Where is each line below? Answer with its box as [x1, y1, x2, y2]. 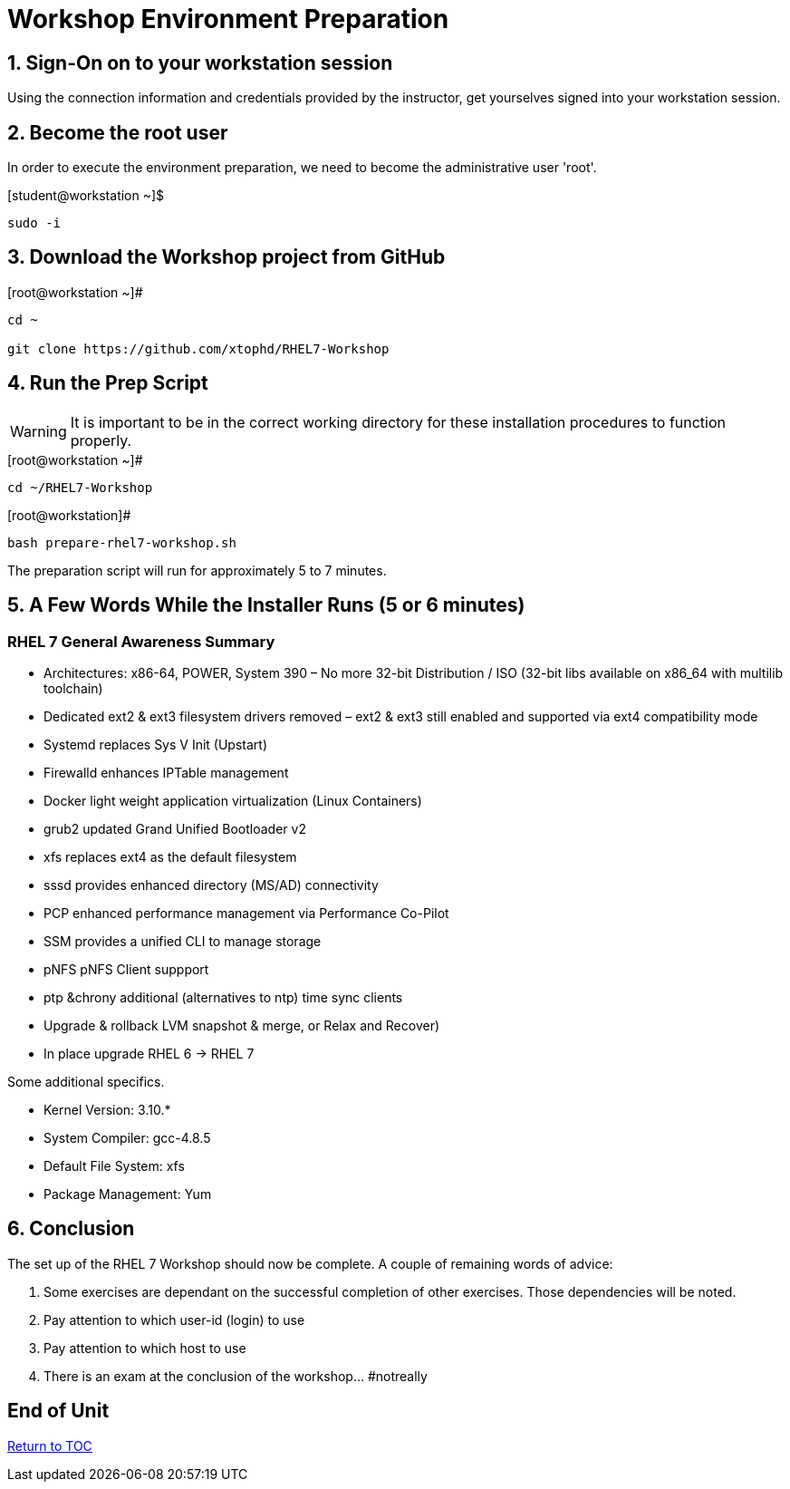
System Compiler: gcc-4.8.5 [43, 1129, 211, 1146]
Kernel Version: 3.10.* [43, 1101, 171, 1117]
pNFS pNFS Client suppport [43, 961, 209, 977]
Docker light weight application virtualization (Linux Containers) [43, 792, 422, 808]
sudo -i [7, 216, 62, 231]
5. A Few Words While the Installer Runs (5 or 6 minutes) [7, 594, 525, 617]
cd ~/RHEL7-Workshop [7, 479, 153, 495]
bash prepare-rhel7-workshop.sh [7, 535, 236, 550]
